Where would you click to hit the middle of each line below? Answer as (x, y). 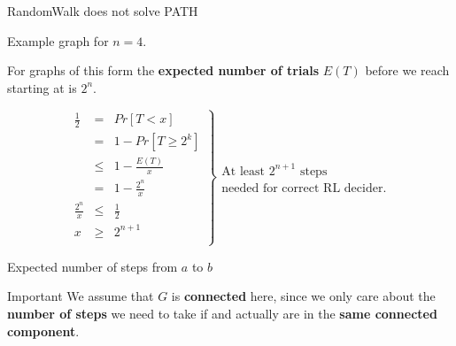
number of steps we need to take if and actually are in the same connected (222, 314)
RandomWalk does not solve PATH (103, 11)
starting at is (42, 87)
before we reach (407, 70)
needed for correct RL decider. (304, 188)
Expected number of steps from (93, 266)
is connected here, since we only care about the (303, 296)
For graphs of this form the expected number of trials (163, 70)
